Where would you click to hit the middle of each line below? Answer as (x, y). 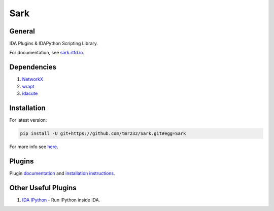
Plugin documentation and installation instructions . (62, 173)
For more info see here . (34, 147)
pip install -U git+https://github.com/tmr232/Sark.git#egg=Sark (103, 134)
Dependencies (33, 67)
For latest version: (28, 120)
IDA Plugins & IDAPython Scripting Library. (54, 44)
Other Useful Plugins (43, 188)
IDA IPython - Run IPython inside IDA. (61, 200)
